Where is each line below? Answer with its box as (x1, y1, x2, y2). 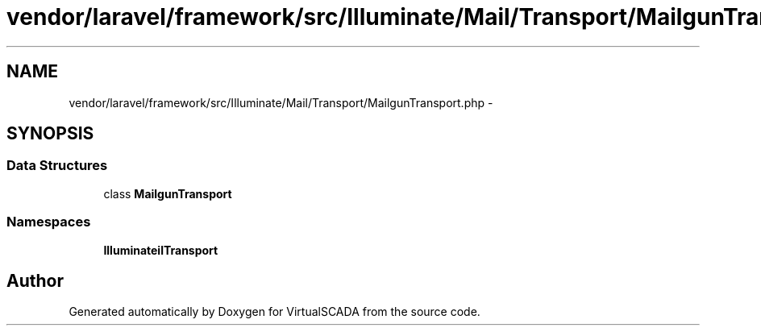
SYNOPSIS (6, 123, 94, 144)
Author (6, 270, 64, 291)
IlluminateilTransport (103, 243, 218, 257)
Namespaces (6, 214, 91, 230)
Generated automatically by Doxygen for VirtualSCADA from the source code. (69, 305, 480, 319)
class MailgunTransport (103, 186, 232, 201)
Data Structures (6, 157, 108, 174)
